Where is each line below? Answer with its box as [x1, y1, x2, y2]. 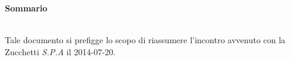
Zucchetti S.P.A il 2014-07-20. [5, 45, 116, 58]
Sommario [5, 2, 47, 14]
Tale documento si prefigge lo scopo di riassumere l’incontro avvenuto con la [5, 34, 286, 46]
